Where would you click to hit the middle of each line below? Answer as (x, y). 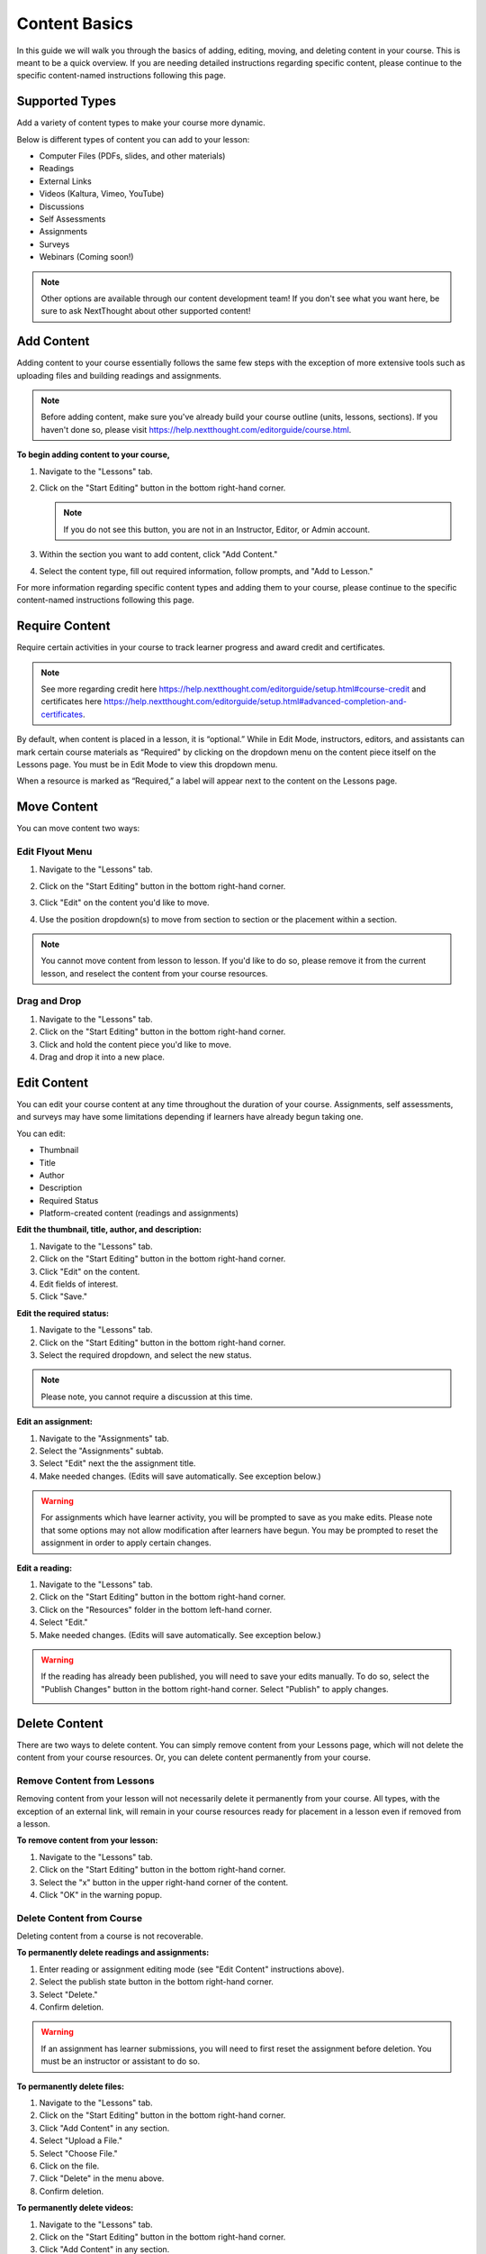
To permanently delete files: (71, 2086)
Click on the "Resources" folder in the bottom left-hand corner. (156, 1609)
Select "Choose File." (79, 2153)
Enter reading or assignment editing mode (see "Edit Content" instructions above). (192, 1969)
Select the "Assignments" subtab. (101, 1451)
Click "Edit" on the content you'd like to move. (125, 903)
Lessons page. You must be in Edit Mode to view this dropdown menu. (147, 764)
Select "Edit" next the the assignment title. (117, 1463)
